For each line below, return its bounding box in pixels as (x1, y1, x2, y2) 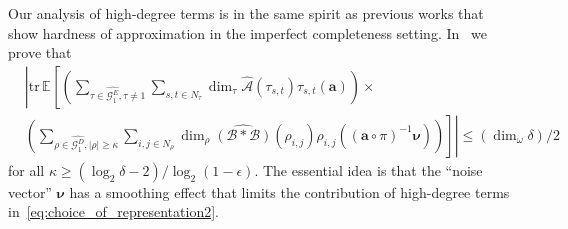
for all (8, 159, 45, 180)
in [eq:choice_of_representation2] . (8, 201, 219, 222)
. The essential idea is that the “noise (254, 159, 483, 180)
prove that (8, 42, 72, 63)
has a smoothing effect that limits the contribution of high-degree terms (69, 181, 510, 202)
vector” (8, 181, 52, 202)
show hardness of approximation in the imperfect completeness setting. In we (8, 22, 487, 43)
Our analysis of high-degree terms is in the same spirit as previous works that (8, 3, 484, 23)
